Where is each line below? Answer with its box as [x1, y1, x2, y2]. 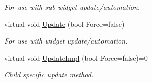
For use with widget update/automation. [4, 35, 128, 46]
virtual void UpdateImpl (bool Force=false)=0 [4, 52, 148, 63]
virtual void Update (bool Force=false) [4, 18, 125, 29]
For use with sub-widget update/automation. [4, 2, 140, 12]
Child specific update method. [4, 69, 94, 80]
